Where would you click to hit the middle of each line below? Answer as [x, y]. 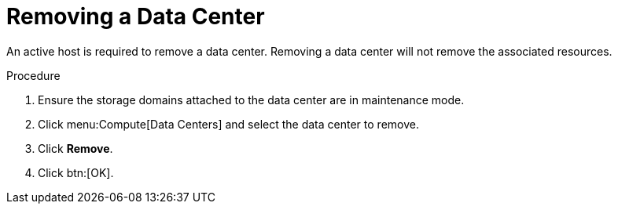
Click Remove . [75, 148]
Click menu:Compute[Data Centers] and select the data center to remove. [228, 124]
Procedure [33, 75]
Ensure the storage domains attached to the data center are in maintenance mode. [251, 100]
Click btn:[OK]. [76, 172]
